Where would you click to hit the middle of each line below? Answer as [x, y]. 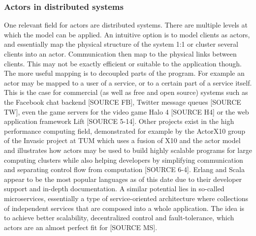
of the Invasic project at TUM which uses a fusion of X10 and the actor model [122, 140]
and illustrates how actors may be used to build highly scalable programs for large [128, 150]
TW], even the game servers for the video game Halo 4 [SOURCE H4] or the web [127, 111]
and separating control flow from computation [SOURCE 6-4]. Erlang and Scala [124, 169]
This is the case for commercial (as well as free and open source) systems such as [126, 92]
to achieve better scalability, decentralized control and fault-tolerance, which [119, 218]
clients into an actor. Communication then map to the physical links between [120, 54]
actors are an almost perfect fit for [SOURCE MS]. [81, 227]
